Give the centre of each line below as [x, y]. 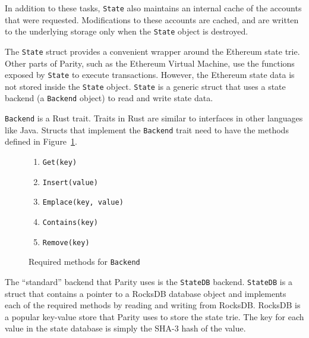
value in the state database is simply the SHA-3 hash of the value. [125, 328]
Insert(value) [70, 182]
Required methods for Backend [84, 262]
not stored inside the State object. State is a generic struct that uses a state [145, 86]
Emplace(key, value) [83, 203]
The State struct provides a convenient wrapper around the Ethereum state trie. [152, 51]
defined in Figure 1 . [41, 141]
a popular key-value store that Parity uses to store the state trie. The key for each [154, 316]
